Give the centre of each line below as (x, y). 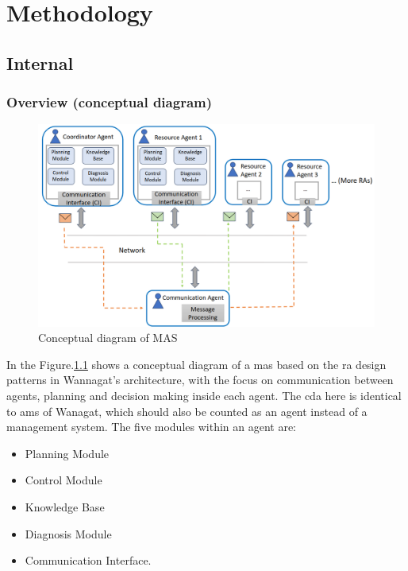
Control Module (64, 480)
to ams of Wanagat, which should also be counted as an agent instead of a (187, 411)
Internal (40, 62)
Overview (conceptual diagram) (110, 102)
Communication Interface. (88, 560)
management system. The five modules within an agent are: (152, 427)
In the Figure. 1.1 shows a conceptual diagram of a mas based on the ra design (196, 364)
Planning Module (67, 453)
